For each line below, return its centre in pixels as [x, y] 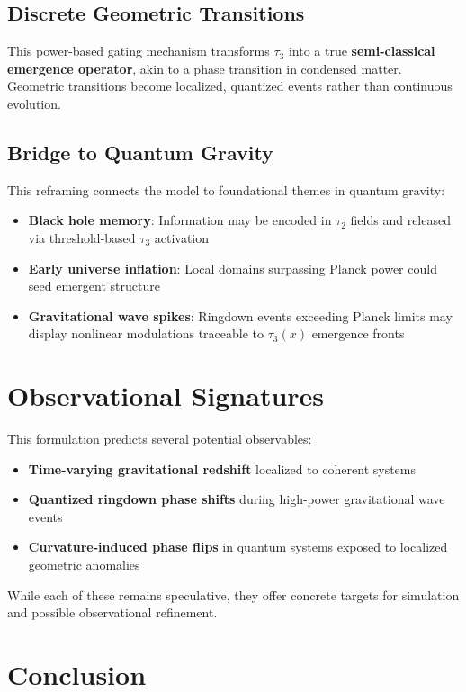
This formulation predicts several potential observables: [160, 439]
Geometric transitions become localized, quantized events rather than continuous [230, 86]
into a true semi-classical [362, 51]
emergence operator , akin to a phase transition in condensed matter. [205, 68]
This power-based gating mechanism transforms [139, 51]
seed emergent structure [94, 286]
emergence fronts [358, 333]
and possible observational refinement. [112, 612]
